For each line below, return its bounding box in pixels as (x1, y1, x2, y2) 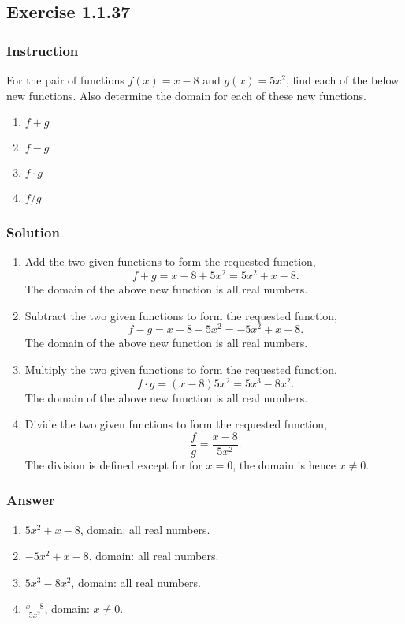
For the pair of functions (6, 72, 124, 88)
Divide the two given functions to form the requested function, (24, 416, 327, 432)
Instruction (6, 40, 79, 60)
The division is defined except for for (24, 456, 202, 473)
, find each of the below (285, 72, 399, 88)
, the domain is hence (232, 456, 336, 473)
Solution (6, 222, 60, 242)
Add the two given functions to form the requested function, (24, 253, 316, 270)
